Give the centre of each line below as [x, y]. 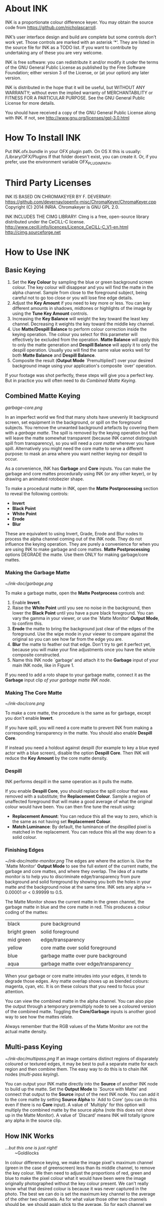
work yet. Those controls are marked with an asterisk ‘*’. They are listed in [80, 42]
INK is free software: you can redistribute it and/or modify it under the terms [82, 62]
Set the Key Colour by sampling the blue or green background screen [82, 282]
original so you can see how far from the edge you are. [68, 639]
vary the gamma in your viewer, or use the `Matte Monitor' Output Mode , [86, 618]
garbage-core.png [24, 408]
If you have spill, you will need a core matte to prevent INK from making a [79, 728]
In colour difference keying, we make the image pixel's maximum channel [79, 1163]
